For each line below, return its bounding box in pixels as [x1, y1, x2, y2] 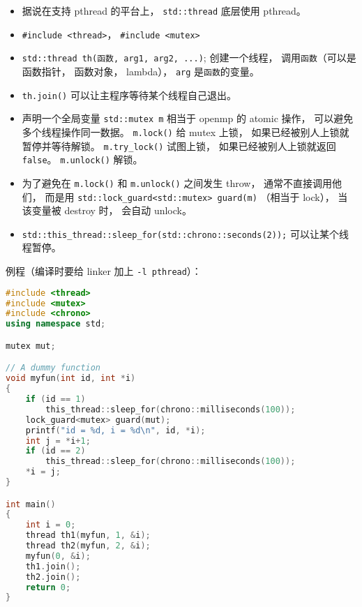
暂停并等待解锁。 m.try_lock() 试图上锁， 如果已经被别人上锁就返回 [22, 138, 336, 153]
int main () [6, 499, 56, 509]
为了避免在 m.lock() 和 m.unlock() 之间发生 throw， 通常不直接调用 [22, 175, 333, 190]
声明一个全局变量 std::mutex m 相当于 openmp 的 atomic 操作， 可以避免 [22, 111, 354, 126]
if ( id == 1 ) [25, 394, 86, 405]
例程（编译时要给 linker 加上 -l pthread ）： [6, 264, 202, 278]
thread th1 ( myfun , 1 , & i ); [25, 530, 151, 541]
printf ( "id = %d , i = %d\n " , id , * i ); [25, 425, 206, 435]
